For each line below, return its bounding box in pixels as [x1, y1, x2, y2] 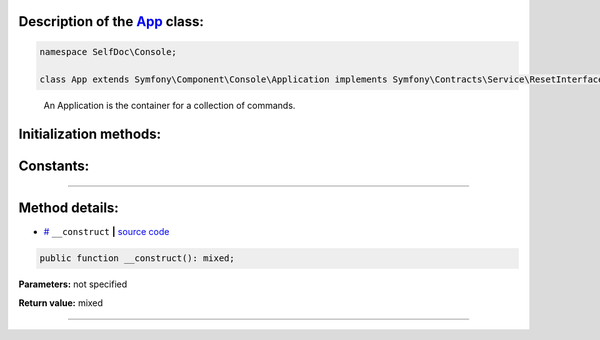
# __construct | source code [43, 226, 170, 238]
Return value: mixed [18, 296, 104, 309]
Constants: [18, 158, 90, 175]
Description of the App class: [18, 13, 205, 30]
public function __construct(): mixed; [39, 253, 235, 264]
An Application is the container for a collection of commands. [43, 100, 296, 112]
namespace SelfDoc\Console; [39, 46, 177, 57]
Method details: [18, 200, 119, 217]
